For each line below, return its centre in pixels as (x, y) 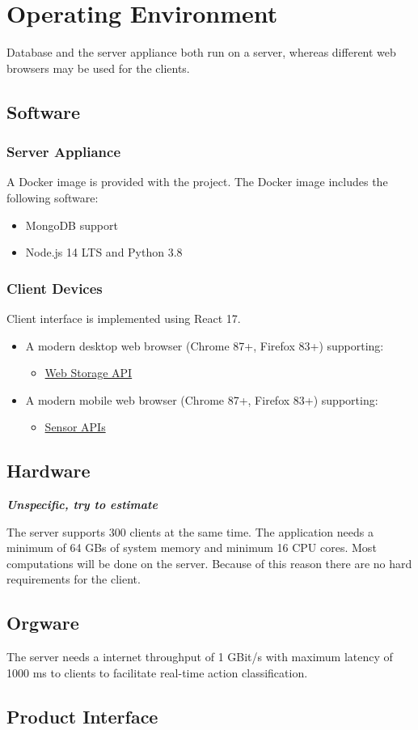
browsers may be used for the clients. (98, 68)
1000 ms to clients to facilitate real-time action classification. (157, 672)
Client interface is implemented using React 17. (124, 318)
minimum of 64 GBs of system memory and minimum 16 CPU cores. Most (192, 547)
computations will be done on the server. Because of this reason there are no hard (209, 563)
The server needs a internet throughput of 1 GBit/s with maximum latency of (200, 657)
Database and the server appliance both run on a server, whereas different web (201, 52)
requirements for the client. (74, 579)
